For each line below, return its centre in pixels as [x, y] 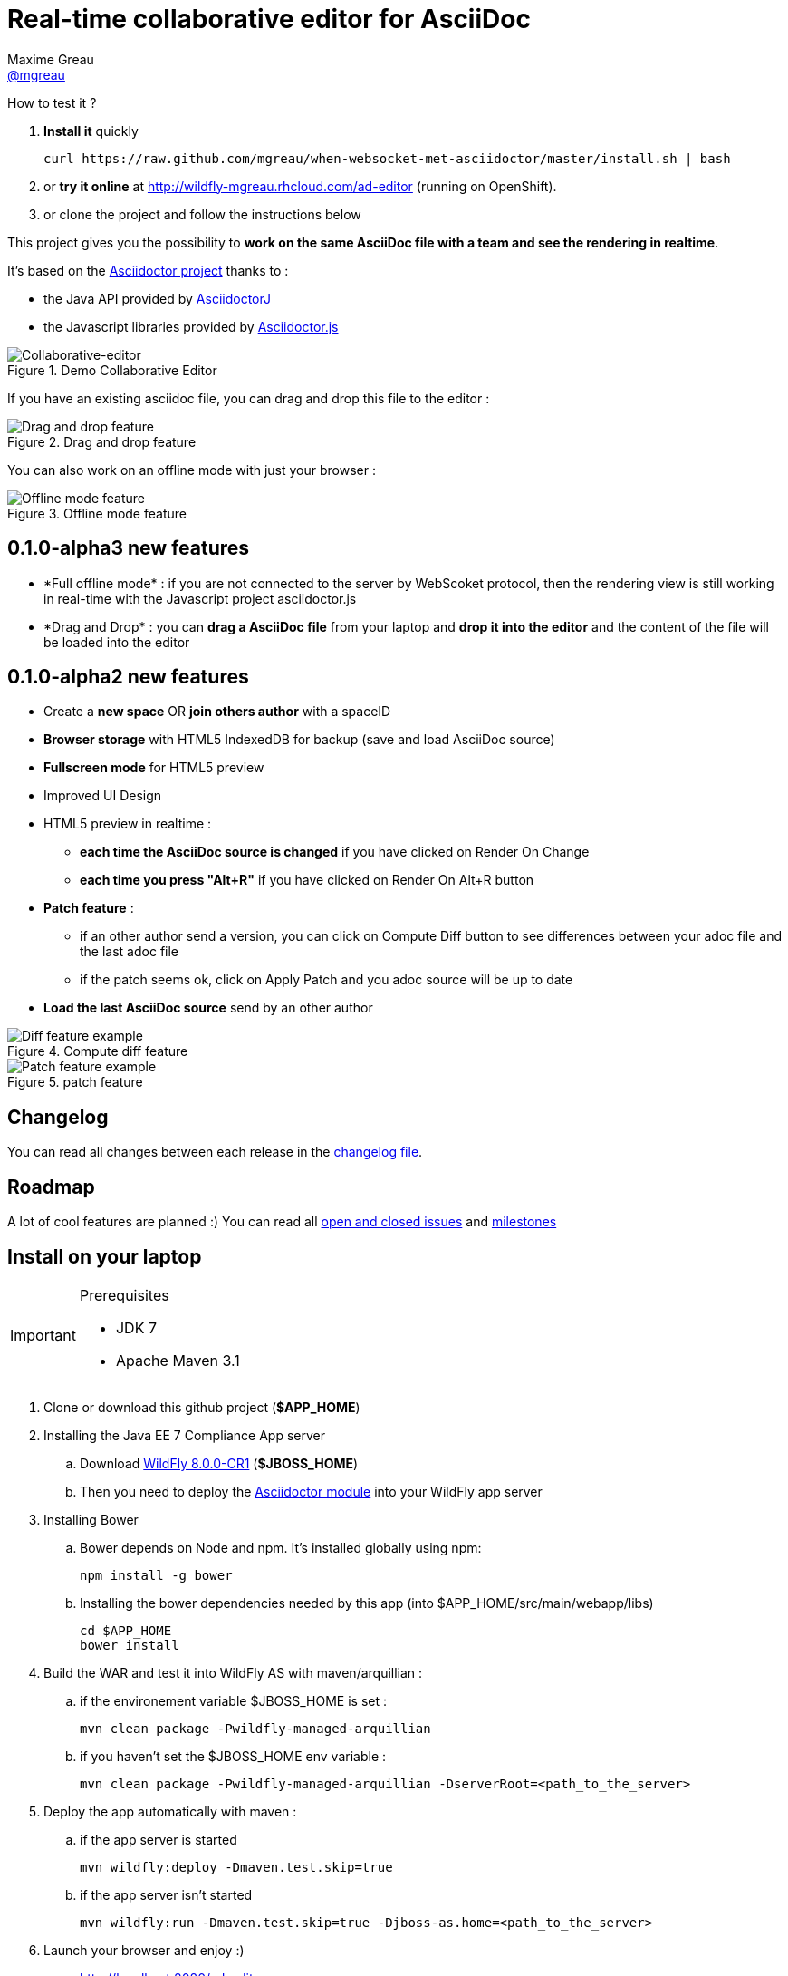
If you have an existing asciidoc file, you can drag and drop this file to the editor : [249, 398]
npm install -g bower [156, 1575]
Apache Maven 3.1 [178, 1360]
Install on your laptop [105, 1256]
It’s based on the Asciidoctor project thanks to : [148, 270]
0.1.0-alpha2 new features [128, 677]
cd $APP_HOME [126, 1630]
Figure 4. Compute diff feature [98, 1051]
